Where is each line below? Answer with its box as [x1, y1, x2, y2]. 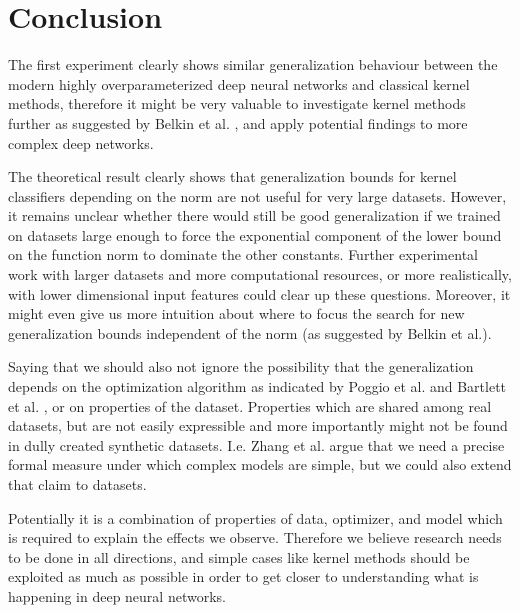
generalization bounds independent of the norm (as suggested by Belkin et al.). [8, 322, 492, 343]
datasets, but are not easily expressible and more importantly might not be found [8, 415, 508, 436]
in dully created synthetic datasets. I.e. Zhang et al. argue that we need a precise [8, 434, 505, 455]
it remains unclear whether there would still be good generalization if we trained [8, 205, 501, 226]
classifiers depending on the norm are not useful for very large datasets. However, [8, 185, 507, 206]
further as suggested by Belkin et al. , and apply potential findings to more [8, 112, 468, 133]
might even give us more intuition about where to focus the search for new [8, 303, 465, 324]
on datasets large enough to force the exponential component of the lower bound [8, 224, 502, 245]
